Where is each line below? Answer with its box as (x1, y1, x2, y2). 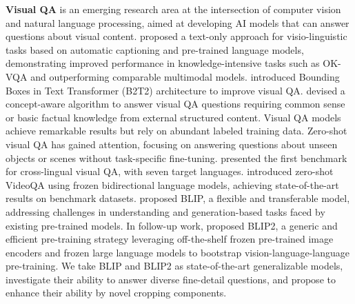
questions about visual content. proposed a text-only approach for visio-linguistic (6, 29, 347, 43)
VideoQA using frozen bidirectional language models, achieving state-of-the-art (6, 177, 339, 192)
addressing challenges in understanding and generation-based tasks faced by (6, 204, 325, 219)
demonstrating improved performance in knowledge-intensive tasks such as (6, 56, 320, 70)
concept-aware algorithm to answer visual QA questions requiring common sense (6, 97, 345, 111)
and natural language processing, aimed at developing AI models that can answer (6, 15, 349, 30)
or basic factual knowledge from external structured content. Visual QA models (6, 110, 341, 124)
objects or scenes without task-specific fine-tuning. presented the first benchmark (6, 150, 347, 165)
